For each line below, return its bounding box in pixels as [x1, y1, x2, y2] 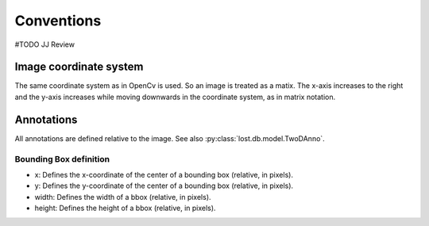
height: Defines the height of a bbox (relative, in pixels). [34, 203, 216, 213]
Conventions [14, 12, 102, 29]
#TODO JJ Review [14, 40, 75, 49]
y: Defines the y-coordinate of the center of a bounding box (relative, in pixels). [34, 181, 294, 190]
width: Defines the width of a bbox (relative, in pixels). [34, 192, 211, 201]
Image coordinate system [14, 60, 144, 74]
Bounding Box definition [14, 153, 110, 164]
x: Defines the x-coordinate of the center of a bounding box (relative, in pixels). [34, 170, 294, 179]
